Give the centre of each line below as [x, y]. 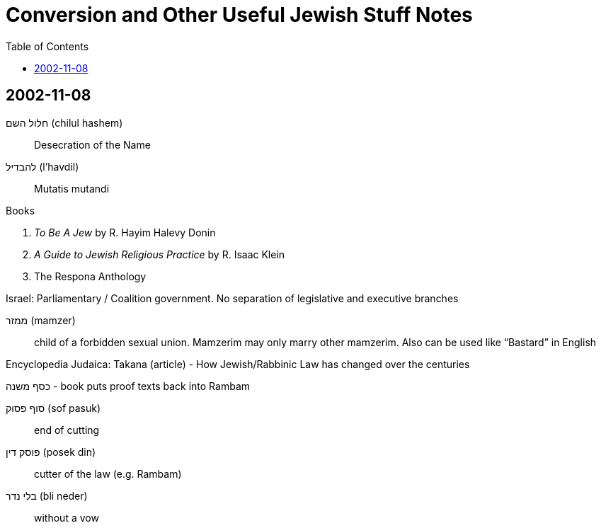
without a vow [67, 517]
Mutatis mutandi [72, 188]
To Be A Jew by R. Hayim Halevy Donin [125, 232]
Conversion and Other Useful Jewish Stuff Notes [239, 15]
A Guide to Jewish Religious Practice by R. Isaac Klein [160, 254]
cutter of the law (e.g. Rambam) [108, 474]
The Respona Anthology [90, 276]
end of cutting [67, 430]
